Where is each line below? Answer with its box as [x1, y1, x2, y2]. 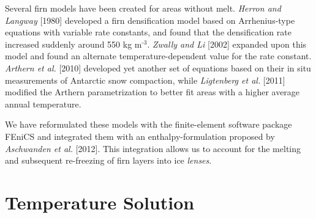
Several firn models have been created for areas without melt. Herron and [5, 2, 281, 14]
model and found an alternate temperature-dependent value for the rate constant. [5, 49, 312, 62]
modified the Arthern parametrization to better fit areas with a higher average [5, 85, 300, 98]
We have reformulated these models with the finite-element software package [5, 118, 292, 131]
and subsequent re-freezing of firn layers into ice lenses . [5, 154, 212, 167]
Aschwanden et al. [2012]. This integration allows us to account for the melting [5, 142, 301, 154]
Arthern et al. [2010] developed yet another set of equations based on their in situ [5, 61, 311, 74]
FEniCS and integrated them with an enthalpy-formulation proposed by [5, 129, 275, 142]
